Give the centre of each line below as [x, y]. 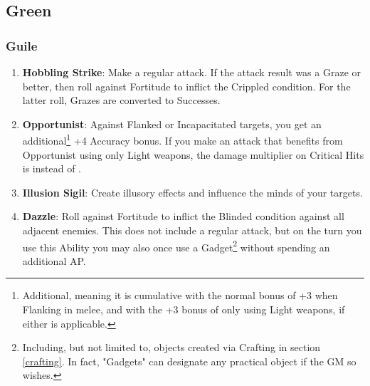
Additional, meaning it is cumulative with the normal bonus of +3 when [180, 295]
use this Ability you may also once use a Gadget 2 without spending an [176, 246]
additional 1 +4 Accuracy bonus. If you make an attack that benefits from [183, 140]
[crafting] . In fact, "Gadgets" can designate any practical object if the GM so [189, 361]
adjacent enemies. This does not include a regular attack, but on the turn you [192, 230]
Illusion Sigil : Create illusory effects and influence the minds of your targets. [192, 192]
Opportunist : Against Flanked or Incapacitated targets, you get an [172, 124]
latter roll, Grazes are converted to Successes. [121, 100]
